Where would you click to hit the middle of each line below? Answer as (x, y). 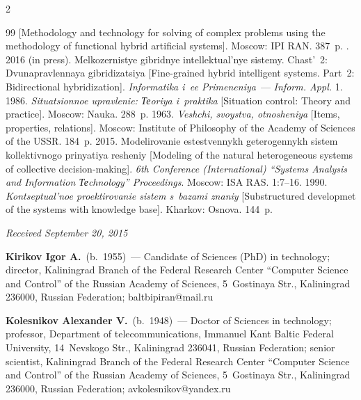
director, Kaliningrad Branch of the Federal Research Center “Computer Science (177, 270)
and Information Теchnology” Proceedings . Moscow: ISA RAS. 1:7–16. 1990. (167, 182)
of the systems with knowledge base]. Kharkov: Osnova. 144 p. (139, 209)
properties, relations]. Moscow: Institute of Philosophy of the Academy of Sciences (180, 127)
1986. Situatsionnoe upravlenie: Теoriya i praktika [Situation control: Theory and (178, 100)
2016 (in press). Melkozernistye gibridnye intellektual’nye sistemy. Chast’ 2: (167, 59)
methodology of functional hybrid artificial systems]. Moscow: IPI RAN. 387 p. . (177, 46)
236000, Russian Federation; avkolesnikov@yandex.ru (118, 388)
